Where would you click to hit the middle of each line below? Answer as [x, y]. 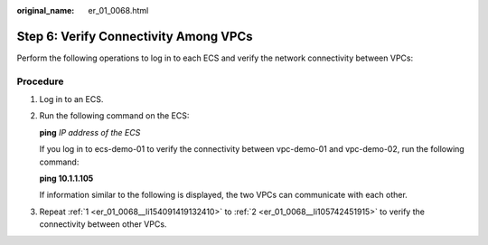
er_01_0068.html [118, 10]
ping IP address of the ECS [90, 132]
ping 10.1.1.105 [66, 178]
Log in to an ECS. [71, 99]
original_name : [46, 10]
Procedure [40, 81]
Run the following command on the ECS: [114, 116]
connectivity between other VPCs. [103, 224]
